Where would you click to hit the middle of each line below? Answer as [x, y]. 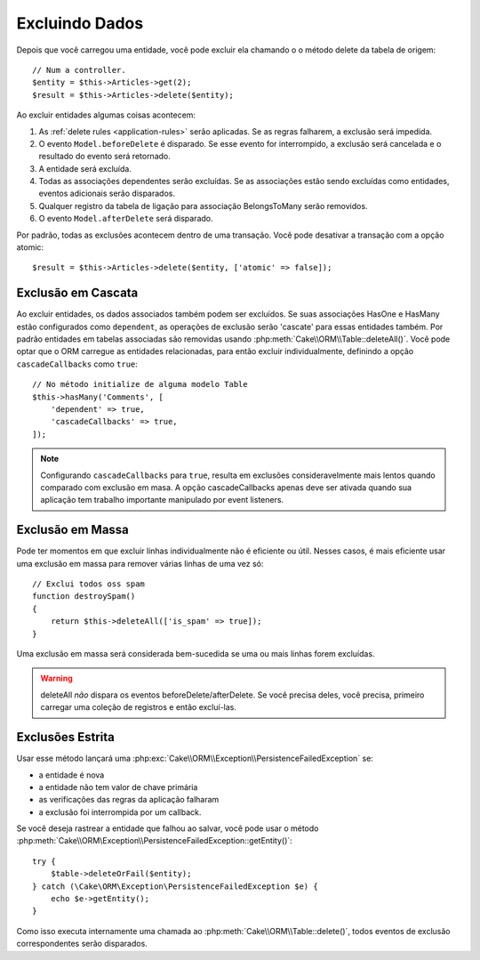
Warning [56, 678]
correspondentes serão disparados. [82, 944]
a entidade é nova [72, 775]
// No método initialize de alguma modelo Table [140, 384]
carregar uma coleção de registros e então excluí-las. [139, 707]
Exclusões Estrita [66, 737]
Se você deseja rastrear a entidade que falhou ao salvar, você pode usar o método [168, 828]
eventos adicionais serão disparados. [107, 194]
